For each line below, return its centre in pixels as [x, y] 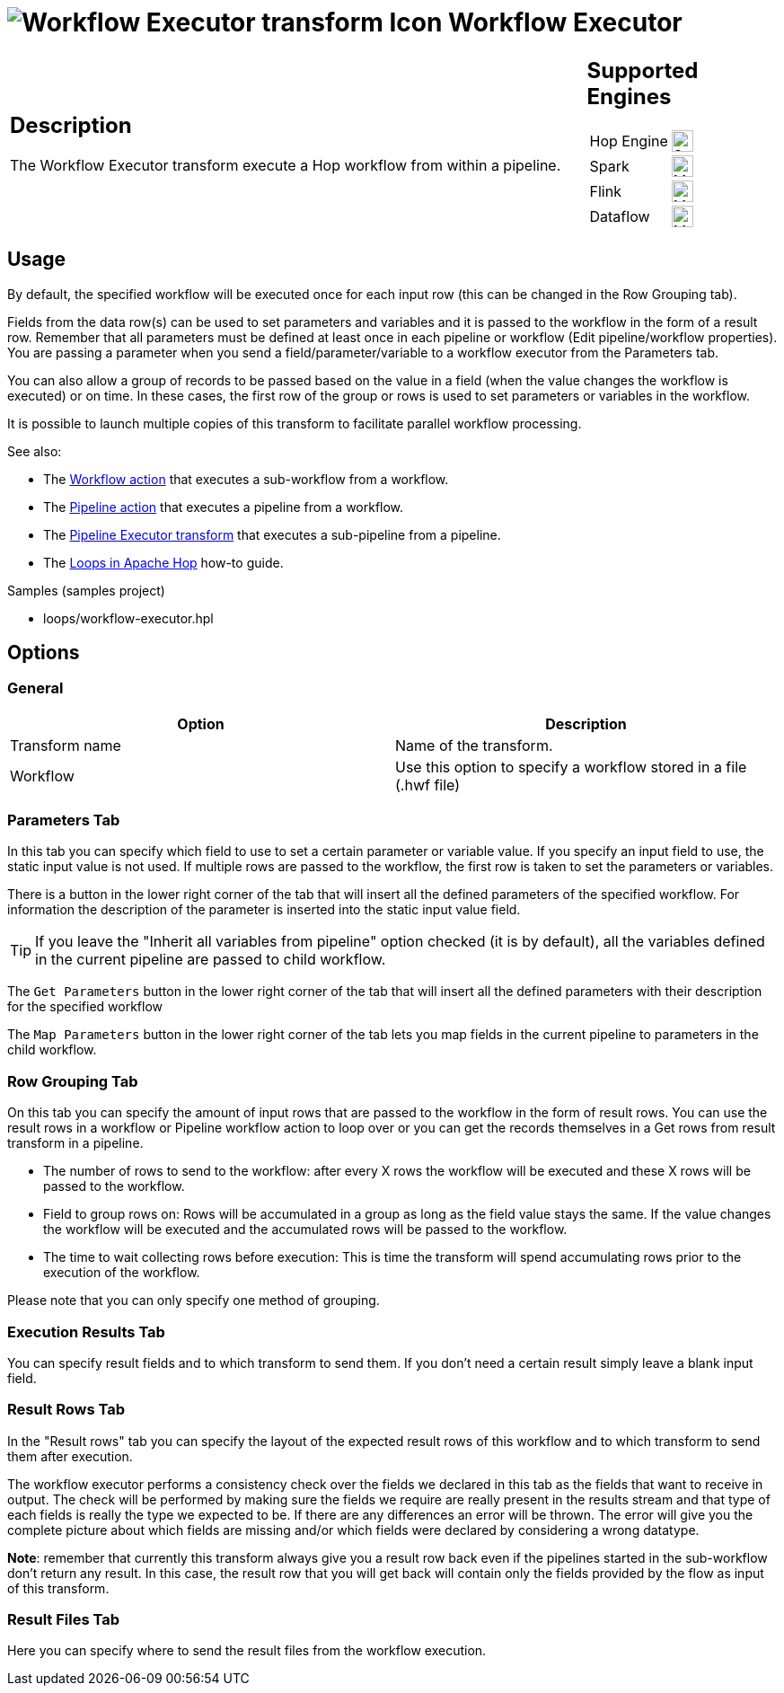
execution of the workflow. [122, 1273]
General [35, 688]
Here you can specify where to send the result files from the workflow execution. [247, 1651]
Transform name [66, 745]
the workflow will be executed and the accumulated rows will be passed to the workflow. [305, 1230]
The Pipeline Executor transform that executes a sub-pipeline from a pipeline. [272, 534]
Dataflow [620, 216]
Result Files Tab [63, 1620]
